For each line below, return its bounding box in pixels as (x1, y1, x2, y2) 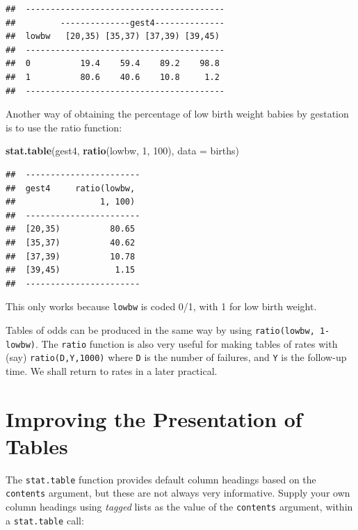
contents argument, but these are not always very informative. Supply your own (6, 485, 350, 500)
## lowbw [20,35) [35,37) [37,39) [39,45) (6, 31, 220, 42)
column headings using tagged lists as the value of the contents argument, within (6, 499, 353, 514)
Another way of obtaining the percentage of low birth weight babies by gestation (6, 106, 349, 121)
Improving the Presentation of (6, 404, 302, 433)
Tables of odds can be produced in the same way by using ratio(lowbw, (6, 322, 315, 337)
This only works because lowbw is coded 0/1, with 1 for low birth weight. (6, 299, 317, 314)
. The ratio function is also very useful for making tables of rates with (35, 336, 338, 351)
